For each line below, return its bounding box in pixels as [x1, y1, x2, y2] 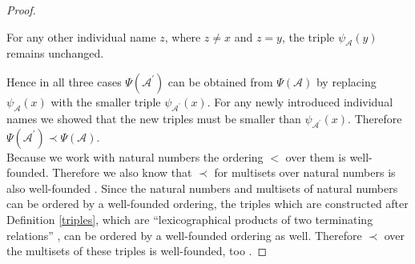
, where [164, 28, 201, 45]
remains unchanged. [6, 45, 104, 62]
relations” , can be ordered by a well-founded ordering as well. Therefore [6, 226, 362, 243]
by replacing [316, 73, 377, 90]
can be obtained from [167, 73, 273, 90]
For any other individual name [6, 28, 156, 45]
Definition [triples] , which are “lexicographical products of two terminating [6, 210, 373, 227]
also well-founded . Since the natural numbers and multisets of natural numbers [6, 179, 398, 196]
